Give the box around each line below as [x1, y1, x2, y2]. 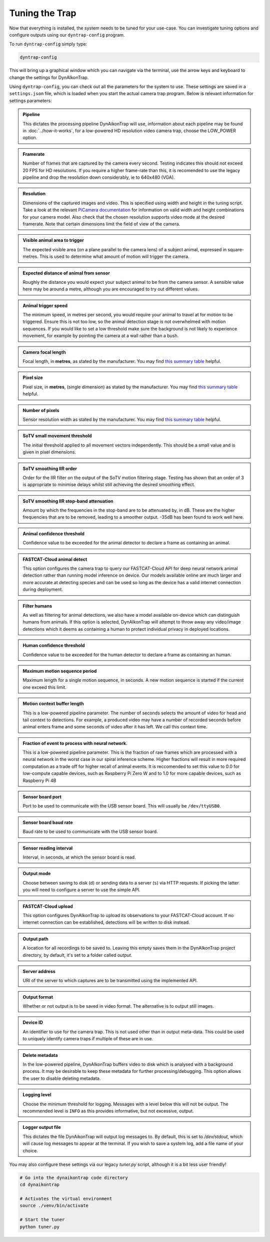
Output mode [22, 871, 51, 877]
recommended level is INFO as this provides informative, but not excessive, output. [22, 1108, 194, 1114]
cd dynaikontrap [19, 1182, 60, 1187]
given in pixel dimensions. [22, 449, 76, 455]
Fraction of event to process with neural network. [22, 740, 127, 746]
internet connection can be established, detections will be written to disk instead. [22, 919, 190, 926]
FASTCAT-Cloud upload [22, 903, 73, 909]
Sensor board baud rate [22, 819, 73, 825]
